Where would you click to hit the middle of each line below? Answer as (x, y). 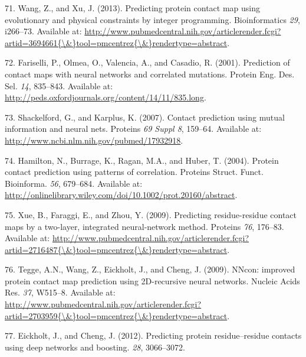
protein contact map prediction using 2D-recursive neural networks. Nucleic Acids (152, 280)
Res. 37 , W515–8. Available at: (60, 292)
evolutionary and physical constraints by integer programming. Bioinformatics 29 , (152, 19)
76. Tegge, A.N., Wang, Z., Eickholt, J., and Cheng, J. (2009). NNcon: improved (150, 269)
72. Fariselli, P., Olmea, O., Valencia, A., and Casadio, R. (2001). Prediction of (147, 62)
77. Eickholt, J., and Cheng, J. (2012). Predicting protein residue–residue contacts (153, 335)
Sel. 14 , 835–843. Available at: (59, 85)
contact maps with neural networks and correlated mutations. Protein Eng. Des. (150, 74)
